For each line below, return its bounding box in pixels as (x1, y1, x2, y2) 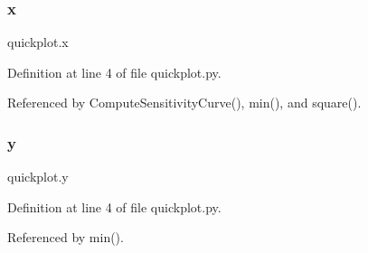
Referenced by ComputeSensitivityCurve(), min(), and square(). (7, 93, 362, 112)
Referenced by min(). (7, 228, 124, 247)
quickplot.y (7, 167, 69, 186)
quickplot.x (7, 33, 69, 52)
